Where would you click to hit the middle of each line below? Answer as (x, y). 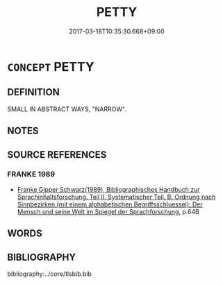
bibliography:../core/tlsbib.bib (50, 274)
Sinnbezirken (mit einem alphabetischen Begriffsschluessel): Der (110, 204)
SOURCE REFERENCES (57, 155)
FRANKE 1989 (31, 174)
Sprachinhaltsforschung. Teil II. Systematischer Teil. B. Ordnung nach (116, 197)
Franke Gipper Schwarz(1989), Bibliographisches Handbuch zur (108, 189)
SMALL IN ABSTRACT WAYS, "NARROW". (67, 109)
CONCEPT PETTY (51, 66)
